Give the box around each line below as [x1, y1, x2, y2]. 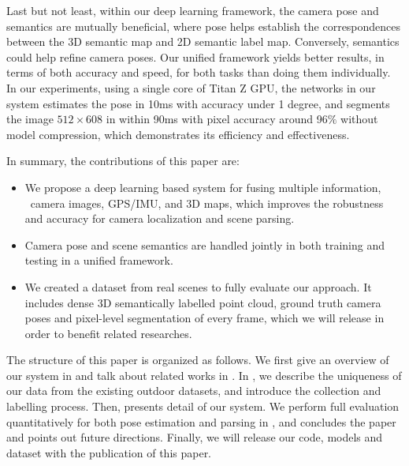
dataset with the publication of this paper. [6, 444, 212, 460]
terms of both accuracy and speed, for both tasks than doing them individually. [6, 64, 391, 81]
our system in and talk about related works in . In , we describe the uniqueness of [6, 366, 402, 383]
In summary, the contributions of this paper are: [6, 152, 240, 169]
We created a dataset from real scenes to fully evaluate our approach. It [24, 278, 372, 295]
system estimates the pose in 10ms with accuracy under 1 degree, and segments [6, 95, 390, 111]
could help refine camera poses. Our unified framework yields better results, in [6, 48, 385, 65]
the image [6, 111, 54, 127]
